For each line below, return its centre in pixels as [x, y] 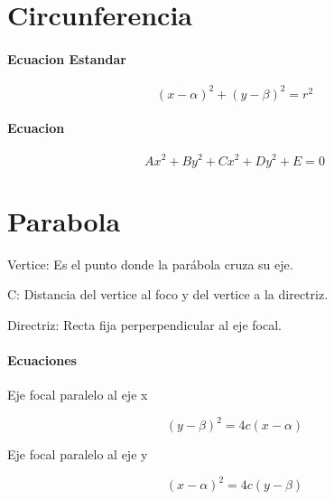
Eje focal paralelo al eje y [78, 454]
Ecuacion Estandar [67, 58]
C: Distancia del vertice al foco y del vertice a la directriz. [168, 294]
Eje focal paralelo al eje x [78, 395]
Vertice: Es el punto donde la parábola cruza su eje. [150, 264]
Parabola [64, 220]
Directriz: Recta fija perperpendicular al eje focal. [144, 324]
